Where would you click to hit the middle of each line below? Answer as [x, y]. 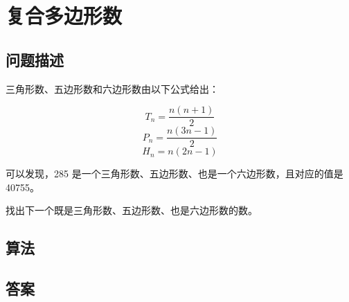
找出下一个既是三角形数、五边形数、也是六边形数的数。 [132, 210]
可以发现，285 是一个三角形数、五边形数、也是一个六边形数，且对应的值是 [174, 174]
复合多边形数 [64, 16]
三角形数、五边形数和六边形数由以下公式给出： [112, 88]
